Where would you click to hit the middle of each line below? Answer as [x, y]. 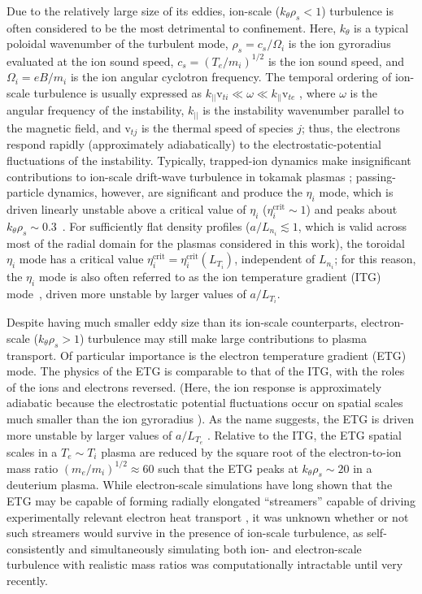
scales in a [32, 451]
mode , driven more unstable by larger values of [126, 294]
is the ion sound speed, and [336, 61]
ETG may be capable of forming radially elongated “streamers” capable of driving [211, 501]
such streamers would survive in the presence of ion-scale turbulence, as [185, 533]
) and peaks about [352, 208]
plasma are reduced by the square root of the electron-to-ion [251, 451]
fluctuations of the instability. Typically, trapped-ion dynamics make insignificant [209, 160]
